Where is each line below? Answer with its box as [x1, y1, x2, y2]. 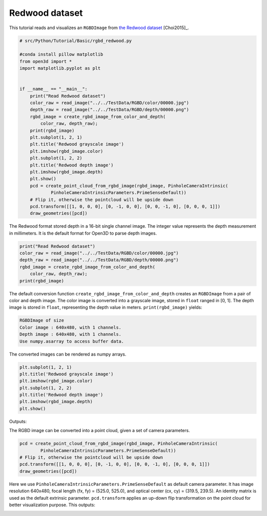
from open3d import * [19, 58, 72, 64]
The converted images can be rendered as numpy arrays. [9, 351, 127, 357]
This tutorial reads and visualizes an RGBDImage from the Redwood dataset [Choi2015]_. [9, 25, 189, 31]
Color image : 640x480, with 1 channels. [19, 324, 122, 330]
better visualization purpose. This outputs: [9, 502, 95, 508]
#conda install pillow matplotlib [19, 52, 103, 57]
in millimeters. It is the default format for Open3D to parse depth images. [9, 230, 157, 236]
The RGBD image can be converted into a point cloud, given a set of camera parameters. [9, 428, 190, 434]
